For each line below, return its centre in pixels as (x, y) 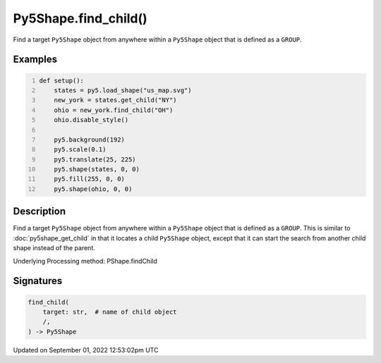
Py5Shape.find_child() (80, 18)
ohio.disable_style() (91, 120)
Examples (35, 60)
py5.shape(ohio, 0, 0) (93, 189)
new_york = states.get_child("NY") (115, 100)
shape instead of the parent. (54, 248)
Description (40, 211)
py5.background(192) (89, 140)
